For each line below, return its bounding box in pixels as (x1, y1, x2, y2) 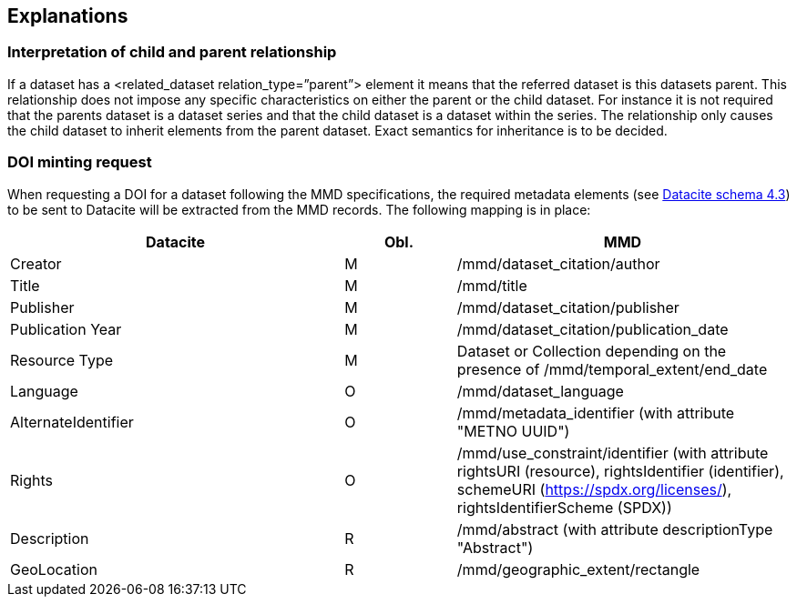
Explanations (7, 5, 128, 27)
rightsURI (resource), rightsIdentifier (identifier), (456, 461, 784, 480)
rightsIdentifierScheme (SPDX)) (456, 498, 672, 517)
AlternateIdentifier (10, 412, 134, 431)
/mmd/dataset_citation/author (456, 254, 660, 273)
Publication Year (10, 319, 122, 338)
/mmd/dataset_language (456, 381, 624, 400)
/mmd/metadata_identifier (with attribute (456, 403, 735, 422)
